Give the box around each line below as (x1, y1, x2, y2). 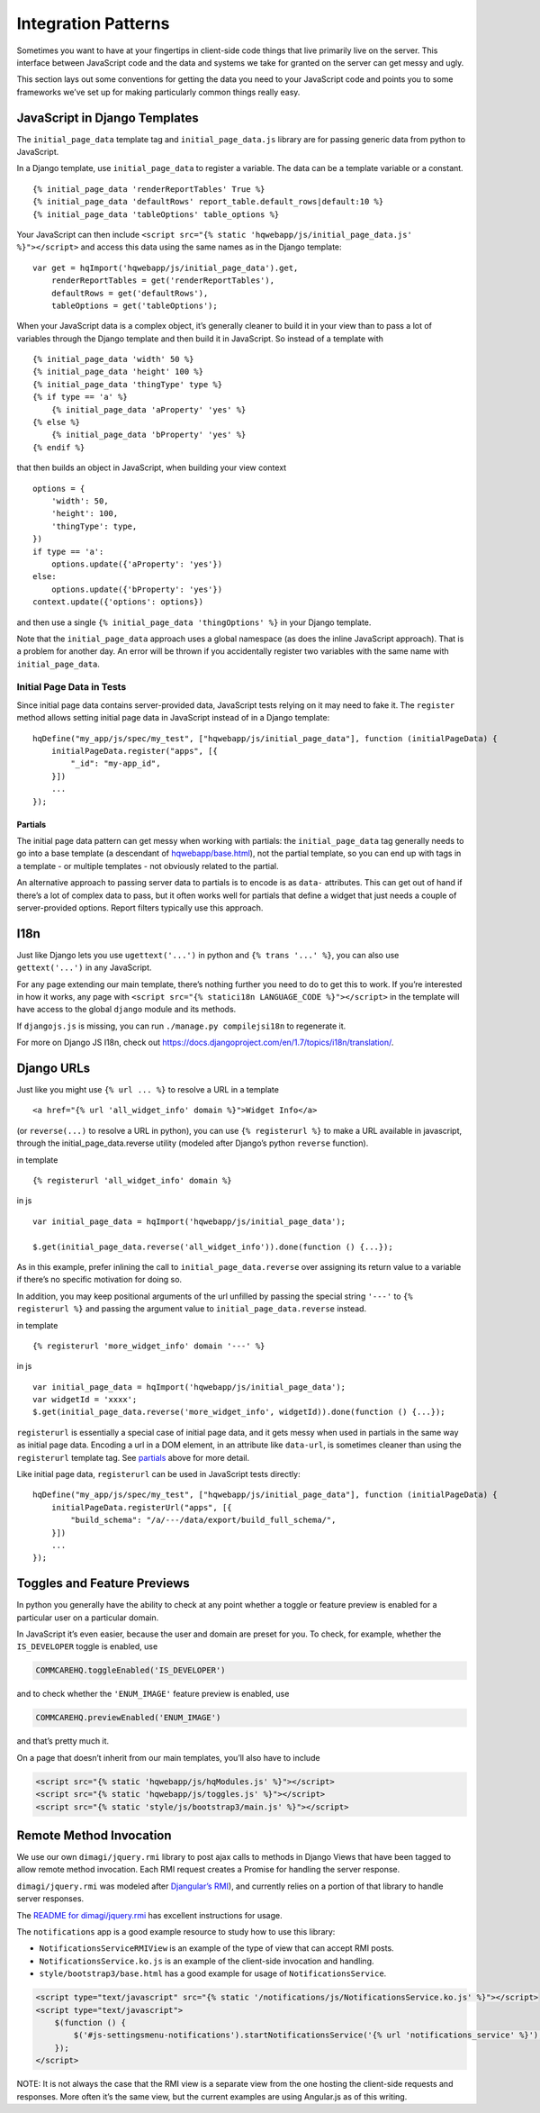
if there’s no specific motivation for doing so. (16, 1274, 183, 1285)
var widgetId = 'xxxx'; (32, 1394, 138, 1405)
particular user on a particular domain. (16, 1612, 159, 1623)
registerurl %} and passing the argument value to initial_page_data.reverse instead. (16, 1303, 367, 1314)
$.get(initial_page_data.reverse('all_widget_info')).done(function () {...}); (32, 1241, 393, 1252)
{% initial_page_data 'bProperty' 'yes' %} (50, 430, 247, 440)
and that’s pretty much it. (16, 1736, 110, 1746)
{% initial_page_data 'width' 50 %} (32, 354, 194, 365)
